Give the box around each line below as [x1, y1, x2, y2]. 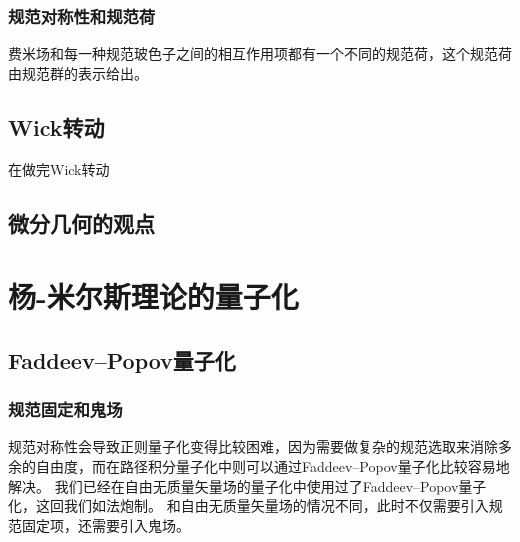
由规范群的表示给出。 [8, 62, 148, 83]
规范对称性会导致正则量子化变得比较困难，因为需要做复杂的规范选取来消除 [8, 436, 498, 457]
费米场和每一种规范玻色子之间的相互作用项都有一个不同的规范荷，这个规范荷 [8, 43, 512, 64]
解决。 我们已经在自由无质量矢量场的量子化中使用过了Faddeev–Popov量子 [8, 475, 487, 496]
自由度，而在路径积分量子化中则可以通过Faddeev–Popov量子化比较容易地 [35, 455, 510, 476]
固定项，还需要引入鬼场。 [21, 514, 190, 535]
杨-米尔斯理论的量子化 [8, 276, 299, 317]
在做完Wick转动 [8, 158, 110, 179]
